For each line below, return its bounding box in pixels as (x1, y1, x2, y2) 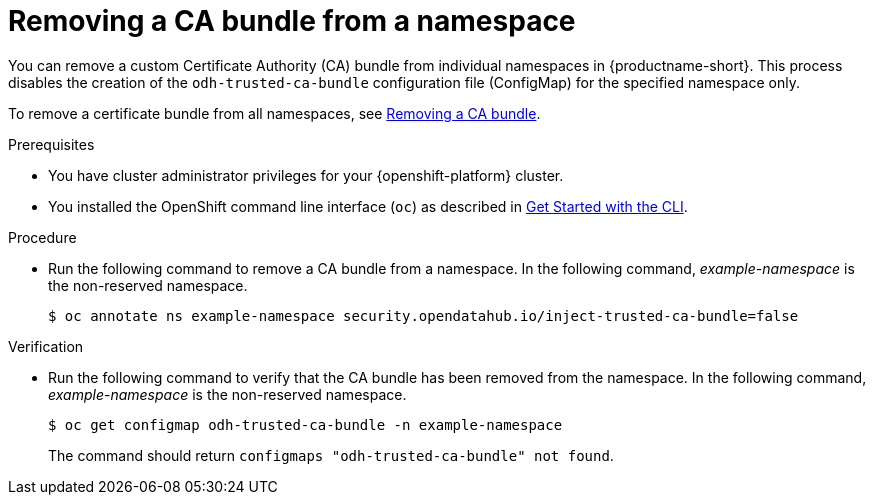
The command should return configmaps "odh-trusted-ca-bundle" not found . (48, 446, 614, 464)
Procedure (8, 228, 77, 246)
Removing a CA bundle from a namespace (8, 4, 576, 38)
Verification (8, 337, 84, 355)
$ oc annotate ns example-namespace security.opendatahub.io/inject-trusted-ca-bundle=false (48, 307, 799, 324)
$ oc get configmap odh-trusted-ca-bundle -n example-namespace (48, 416, 563, 433)
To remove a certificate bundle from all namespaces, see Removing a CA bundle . (8, 104, 541, 122)
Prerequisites (8, 135, 95, 153)
